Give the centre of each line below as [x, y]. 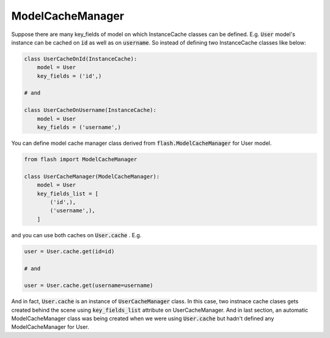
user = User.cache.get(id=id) [69, 251]
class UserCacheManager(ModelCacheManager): [92, 176]
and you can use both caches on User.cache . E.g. [76, 235]
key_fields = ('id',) [69, 76]
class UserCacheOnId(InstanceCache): [81, 59]
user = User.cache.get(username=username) [89, 285]
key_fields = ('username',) [79, 127]
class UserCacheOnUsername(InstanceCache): [90, 110]
